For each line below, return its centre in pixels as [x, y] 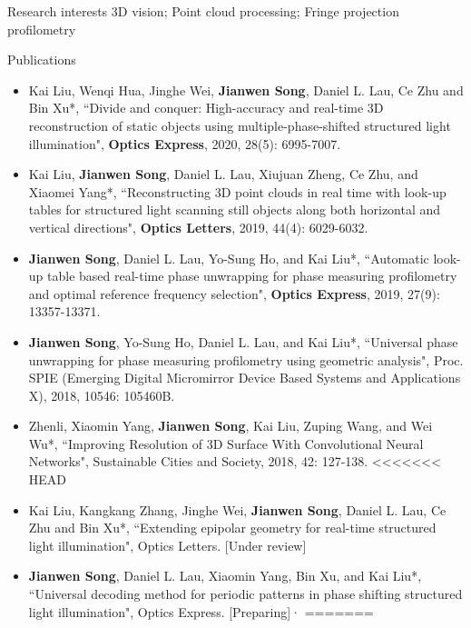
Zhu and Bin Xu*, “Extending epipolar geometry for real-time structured [232, 528]
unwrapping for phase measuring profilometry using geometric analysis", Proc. [246, 359]
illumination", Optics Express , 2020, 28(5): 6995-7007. [185, 143]
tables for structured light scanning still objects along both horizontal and [235, 209]
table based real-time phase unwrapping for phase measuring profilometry [252, 276]
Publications [42, 60]
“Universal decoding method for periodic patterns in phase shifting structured [245, 594]
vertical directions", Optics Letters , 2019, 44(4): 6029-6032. [198, 227]
